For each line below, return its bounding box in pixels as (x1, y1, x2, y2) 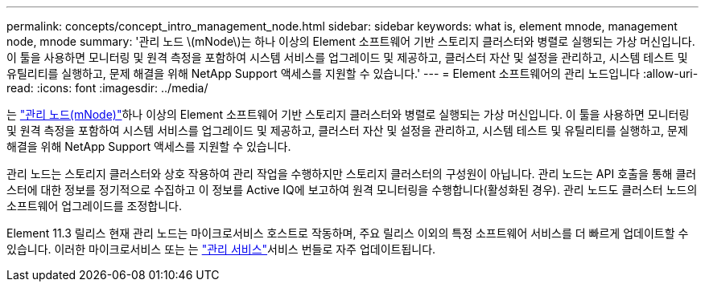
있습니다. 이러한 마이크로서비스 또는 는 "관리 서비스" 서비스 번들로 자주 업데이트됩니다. (6, 242, 436, 256)
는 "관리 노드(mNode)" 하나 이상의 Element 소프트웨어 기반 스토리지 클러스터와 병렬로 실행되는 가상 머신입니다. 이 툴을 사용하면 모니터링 (6, 107, 690, 121)
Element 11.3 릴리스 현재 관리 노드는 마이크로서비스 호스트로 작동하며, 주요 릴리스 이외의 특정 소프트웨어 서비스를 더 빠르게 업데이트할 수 (6, 226, 689, 240)
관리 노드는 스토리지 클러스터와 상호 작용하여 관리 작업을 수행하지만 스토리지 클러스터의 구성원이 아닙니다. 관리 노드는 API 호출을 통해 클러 (6, 167, 697, 181)
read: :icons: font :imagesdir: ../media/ (6, 81, 208, 95)
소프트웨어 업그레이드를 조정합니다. (6, 199, 182, 213)
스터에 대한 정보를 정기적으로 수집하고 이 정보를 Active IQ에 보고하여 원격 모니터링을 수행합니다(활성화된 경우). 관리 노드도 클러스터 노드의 (6, 183, 698, 197)
